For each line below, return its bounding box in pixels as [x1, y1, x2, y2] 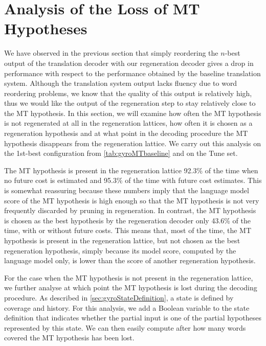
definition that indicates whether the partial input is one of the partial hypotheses [4, 312, 261, 323]
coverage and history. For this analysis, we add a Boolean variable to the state [4, 302, 250, 313]
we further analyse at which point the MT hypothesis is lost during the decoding [4, 282, 257, 293]
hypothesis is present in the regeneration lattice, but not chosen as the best [4, 235, 240, 245]
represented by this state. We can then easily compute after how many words [4, 322, 246, 333]
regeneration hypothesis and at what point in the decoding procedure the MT [4, 128, 248, 139]
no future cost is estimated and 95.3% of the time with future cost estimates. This [4, 175, 262, 186]
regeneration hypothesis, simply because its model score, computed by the [4, 245, 236, 256]
